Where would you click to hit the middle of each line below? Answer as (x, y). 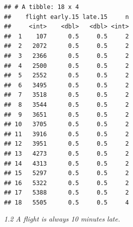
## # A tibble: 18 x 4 (42, 7)
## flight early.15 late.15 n (66, 17)
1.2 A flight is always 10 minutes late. (62, 219)
